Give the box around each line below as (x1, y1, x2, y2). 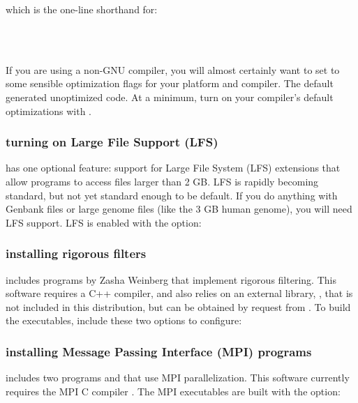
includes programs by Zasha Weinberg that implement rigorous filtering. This (6, 272, 336, 287)
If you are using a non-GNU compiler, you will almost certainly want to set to (6, 62, 340, 77)
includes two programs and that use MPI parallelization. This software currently (6, 370, 350, 385)
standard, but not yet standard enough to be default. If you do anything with (6, 188, 338, 202)
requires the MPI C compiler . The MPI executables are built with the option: (6, 383, 341, 398)
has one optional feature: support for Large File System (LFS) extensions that (6, 160, 341, 175)
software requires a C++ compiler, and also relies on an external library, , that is (6, 286, 353, 301)
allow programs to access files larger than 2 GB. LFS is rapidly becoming (6, 174, 319, 188)
